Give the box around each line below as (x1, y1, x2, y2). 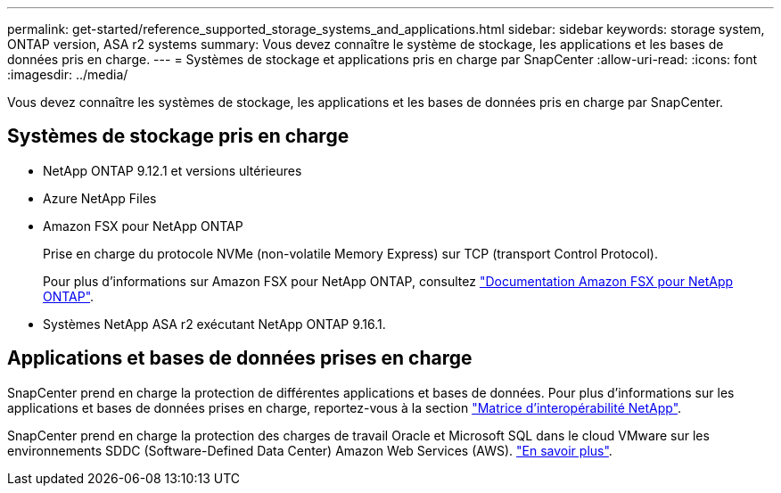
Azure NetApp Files (43, 190, 157, 206)
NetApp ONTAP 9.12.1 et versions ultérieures (43, 162, 302, 178)
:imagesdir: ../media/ (7, 67, 128, 82)
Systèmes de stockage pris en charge (7, 125, 349, 148)
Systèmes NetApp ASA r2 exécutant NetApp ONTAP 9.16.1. (43, 316, 386, 332)
